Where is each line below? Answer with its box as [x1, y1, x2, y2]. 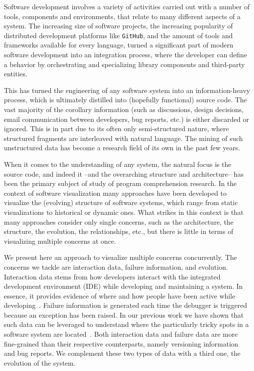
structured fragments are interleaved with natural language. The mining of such [4, 133, 243, 143]
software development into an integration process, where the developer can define [4, 49, 247, 60]
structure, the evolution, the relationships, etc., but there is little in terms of [4, 226, 233, 236]
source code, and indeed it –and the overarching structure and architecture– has [4, 168, 244, 179]
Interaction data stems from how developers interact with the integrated [4, 271, 221, 281]
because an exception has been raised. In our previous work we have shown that [4, 309, 244, 320]
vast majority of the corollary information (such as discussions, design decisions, [4, 104, 244, 114]
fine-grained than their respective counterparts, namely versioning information [4, 338, 238, 348]
